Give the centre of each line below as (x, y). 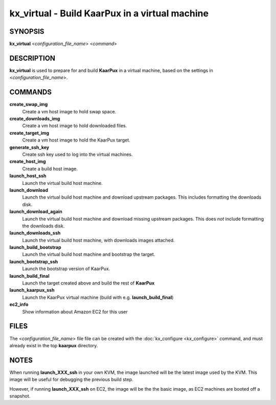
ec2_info (19, 304)
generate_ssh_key (29, 147)
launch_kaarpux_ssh (32, 290)
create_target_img (29, 133)
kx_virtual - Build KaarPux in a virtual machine (109, 13)
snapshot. (20, 396)
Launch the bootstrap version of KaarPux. (66, 269)
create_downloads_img (35, 119)
